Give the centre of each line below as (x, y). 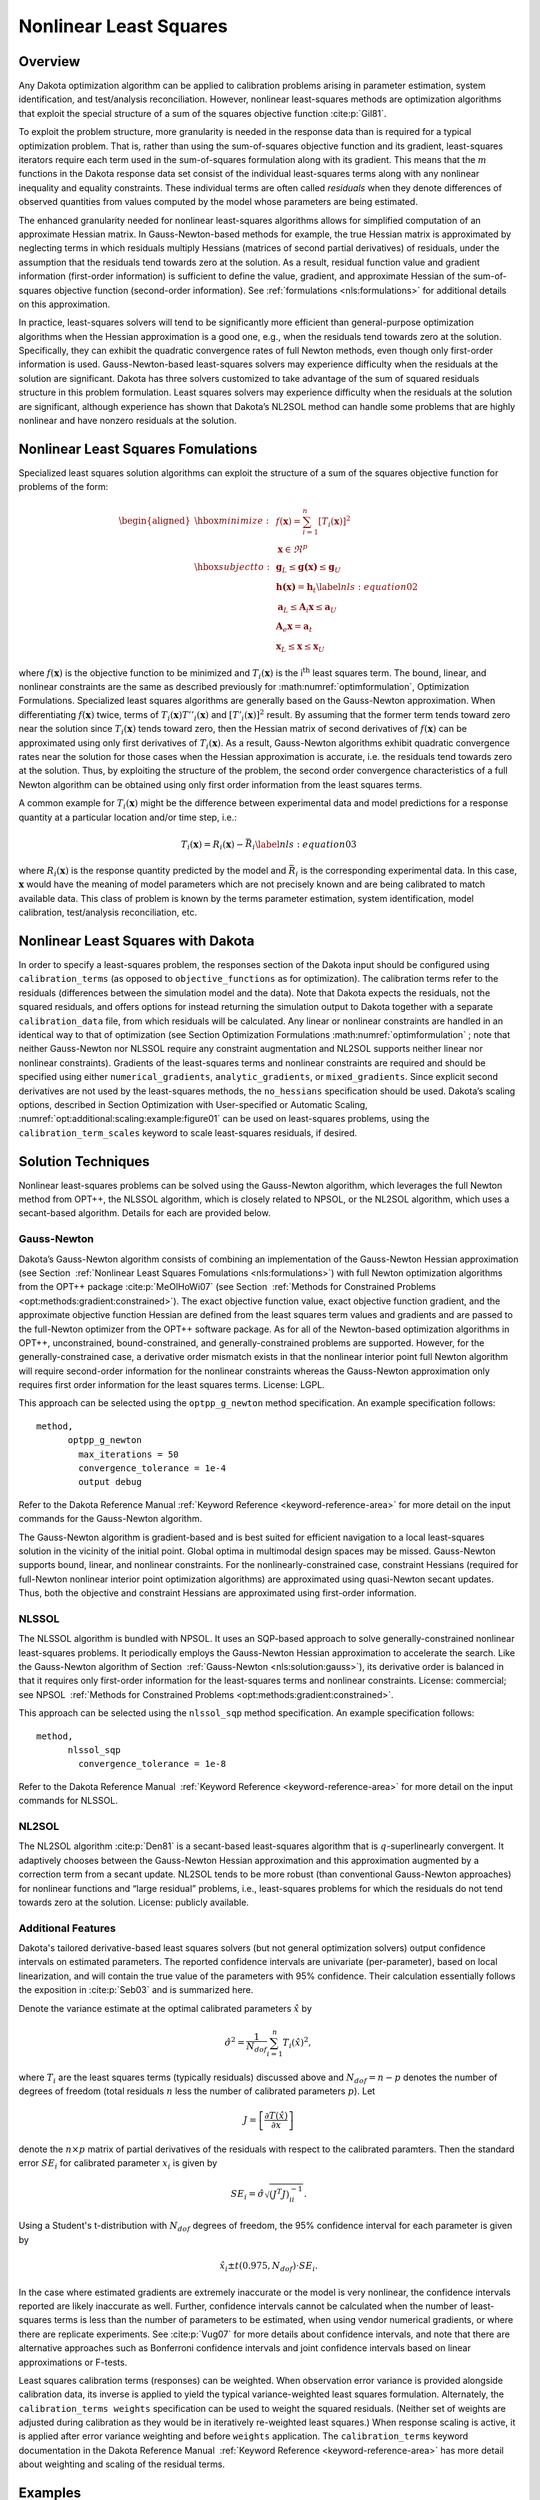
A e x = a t (294, 628)
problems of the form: (63, 487)
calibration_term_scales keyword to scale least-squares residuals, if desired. (188, 1132)
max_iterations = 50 (128, 1454)
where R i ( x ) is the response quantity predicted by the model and (152, 871)
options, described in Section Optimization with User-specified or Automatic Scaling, (193, 1104)
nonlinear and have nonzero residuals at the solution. (127, 421)
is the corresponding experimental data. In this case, (408, 870)
